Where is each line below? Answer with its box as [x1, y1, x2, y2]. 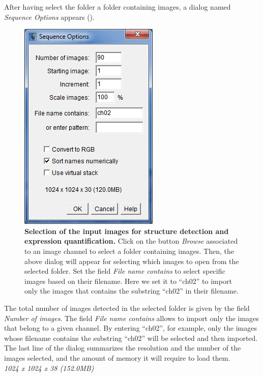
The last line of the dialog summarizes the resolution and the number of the [4, 342, 241, 353]
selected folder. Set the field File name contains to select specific [24, 266, 225, 276]
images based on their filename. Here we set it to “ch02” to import [24, 275, 232, 286]
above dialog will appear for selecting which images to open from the [24, 255, 239, 266]
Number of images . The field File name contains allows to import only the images [4, 312, 259, 323]
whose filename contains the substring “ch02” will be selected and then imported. [4, 332, 258, 343]
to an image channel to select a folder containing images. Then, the [24, 245, 234, 256]
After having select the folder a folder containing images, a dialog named [4, 2, 231, 12]
